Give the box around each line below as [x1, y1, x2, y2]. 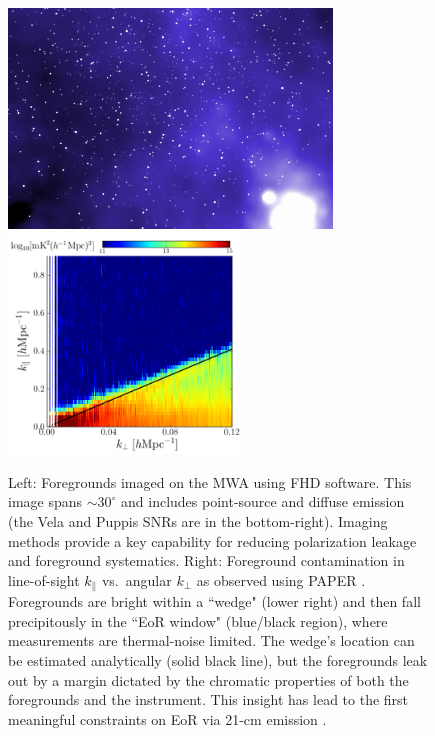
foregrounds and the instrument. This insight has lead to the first [8, 689, 409, 710]
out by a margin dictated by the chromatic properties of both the [8, 669, 409, 690]
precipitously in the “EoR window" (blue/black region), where [8, 610, 388, 631]
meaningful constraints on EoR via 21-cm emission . [8, 708, 327, 729]
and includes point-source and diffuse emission [121, 491, 405, 512]
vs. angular [101, 569, 172, 590]
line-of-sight [8, 569, 80, 590]
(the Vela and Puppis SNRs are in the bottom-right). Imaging [8, 510, 388, 531]
